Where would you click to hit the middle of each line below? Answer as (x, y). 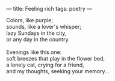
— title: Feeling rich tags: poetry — (49, 9)
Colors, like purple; (30, 20)
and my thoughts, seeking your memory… (58, 71)
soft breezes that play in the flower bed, (56, 58)
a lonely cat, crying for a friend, (45, 65)
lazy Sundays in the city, (36, 33)
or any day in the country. (38, 39)
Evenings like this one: (34, 52)
